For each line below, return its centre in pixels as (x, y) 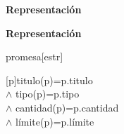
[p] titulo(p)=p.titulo (49, 80)
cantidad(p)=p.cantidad (67, 107)
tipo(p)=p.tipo (48, 94)
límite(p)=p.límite (55, 121)
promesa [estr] (35, 56)
